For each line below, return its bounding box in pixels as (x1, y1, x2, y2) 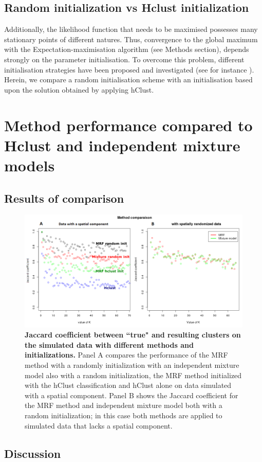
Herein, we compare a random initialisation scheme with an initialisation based (4, 74, 253, 85)
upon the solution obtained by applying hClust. (4, 84, 154, 95)
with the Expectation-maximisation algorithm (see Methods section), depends (4, 44, 249, 55)
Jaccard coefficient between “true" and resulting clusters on (25, 329, 241, 340)
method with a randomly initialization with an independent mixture (25, 359, 239, 370)
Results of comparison (4, 190, 124, 206)
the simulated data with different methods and (25, 339, 194, 350)
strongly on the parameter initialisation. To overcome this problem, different (4, 54, 245, 64)
